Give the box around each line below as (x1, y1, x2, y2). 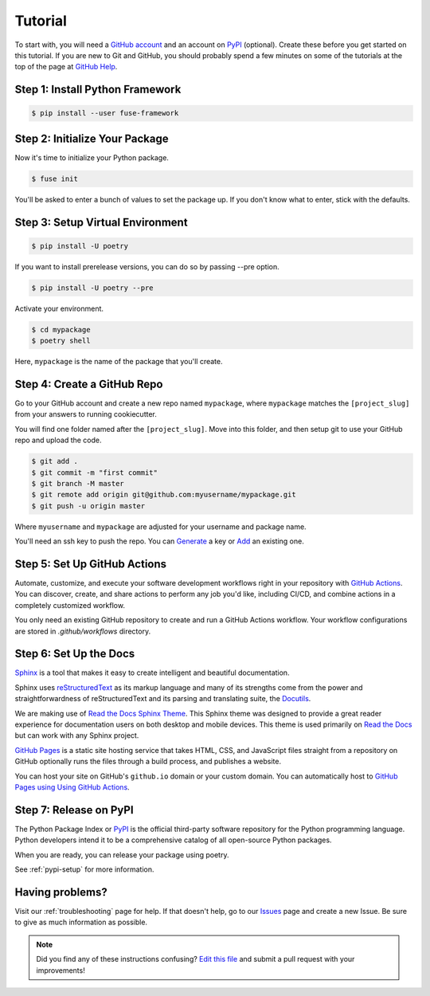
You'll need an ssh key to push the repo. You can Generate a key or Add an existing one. (14, 536, 304, 546)
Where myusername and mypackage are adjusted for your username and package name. (14, 522, 307, 531)
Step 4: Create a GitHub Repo (14, 377, 163, 390)
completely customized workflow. (14, 600, 125, 610)
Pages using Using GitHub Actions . (14, 782, 131, 792)
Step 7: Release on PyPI (14, 803, 135, 817)
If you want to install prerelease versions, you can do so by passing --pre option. (14, 261, 279, 271)
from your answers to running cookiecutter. (14, 410, 157, 419)
